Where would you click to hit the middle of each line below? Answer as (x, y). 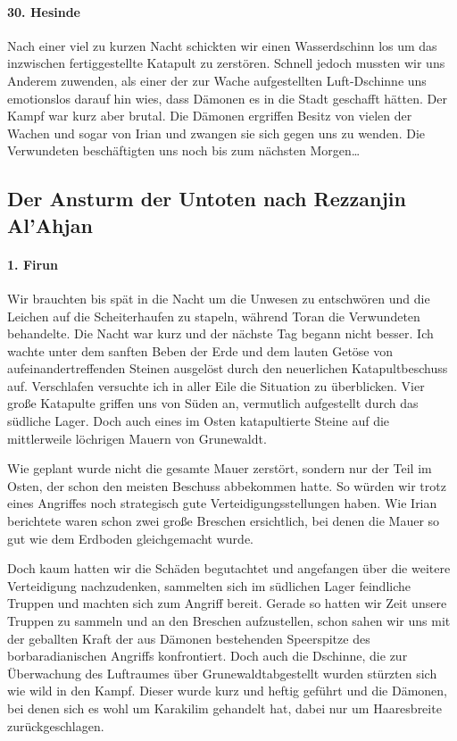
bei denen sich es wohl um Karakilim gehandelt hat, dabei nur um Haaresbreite (224, 708)
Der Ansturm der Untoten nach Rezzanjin (207, 199)
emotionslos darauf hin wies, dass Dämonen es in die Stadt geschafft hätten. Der (227, 98)
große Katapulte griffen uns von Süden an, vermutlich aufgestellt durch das (213, 403)
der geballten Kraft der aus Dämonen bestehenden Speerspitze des (189, 638)
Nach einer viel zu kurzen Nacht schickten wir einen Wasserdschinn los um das (222, 45)
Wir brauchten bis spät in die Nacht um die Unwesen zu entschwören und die (219, 298)
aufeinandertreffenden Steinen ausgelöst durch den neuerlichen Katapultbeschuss (228, 368)
